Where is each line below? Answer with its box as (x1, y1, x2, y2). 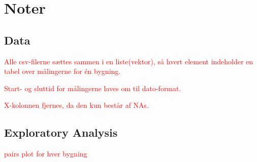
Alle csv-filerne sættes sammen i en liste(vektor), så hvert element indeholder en (4, 56, 253, 66)
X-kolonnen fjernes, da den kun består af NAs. (4, 100, 149, 110)
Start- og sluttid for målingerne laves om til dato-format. (4, 83, 181, 93)
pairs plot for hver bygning (4, 148, 87, 159)
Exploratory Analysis (4, 125, 118, 140)
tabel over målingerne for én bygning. (4, 66, 121, 76)
